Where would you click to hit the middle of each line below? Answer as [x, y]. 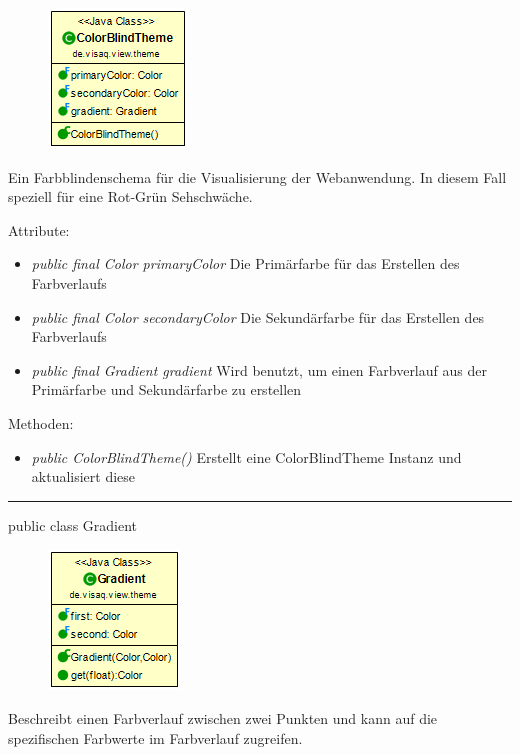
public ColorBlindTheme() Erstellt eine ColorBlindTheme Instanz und [246, 456]
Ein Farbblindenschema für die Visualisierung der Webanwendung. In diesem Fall [257, 176]
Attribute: [39, 229]
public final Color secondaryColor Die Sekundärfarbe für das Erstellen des [258, 316]
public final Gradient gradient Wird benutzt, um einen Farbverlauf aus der [259, 369]
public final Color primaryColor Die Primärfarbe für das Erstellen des [245, 263]
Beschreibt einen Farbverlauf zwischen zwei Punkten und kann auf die [223, 717]
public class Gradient [73, 524]
